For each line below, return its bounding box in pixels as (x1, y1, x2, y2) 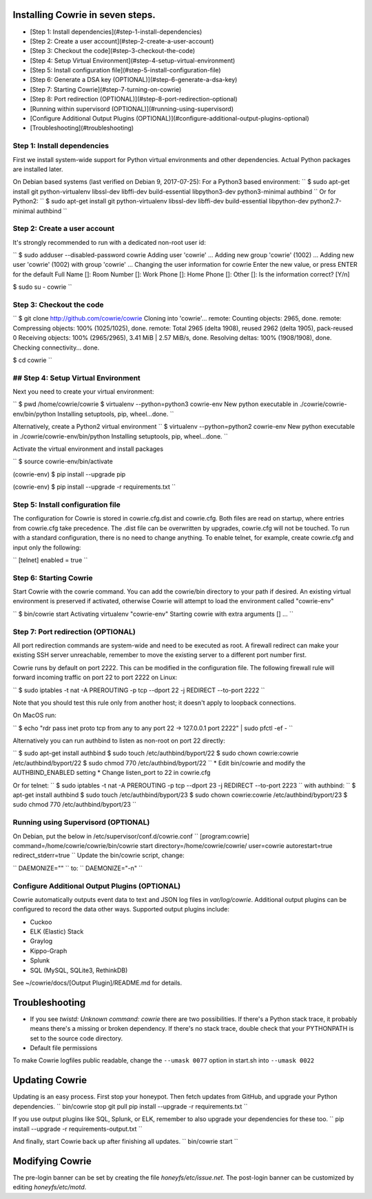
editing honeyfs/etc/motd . (12, 1183, 87, 1191)
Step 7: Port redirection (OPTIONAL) (12, 627, 136, 636)
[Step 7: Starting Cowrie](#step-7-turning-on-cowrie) (30, 85, 182, 93)
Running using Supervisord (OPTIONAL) (12, 818, 150, 827)
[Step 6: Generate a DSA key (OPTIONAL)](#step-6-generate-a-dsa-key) (30, 76, 238, 84)
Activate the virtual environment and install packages (12, 445, 164, 453)
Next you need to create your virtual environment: (12, 387, 154, 396)
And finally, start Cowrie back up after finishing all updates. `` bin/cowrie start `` (12, 1137, 238, 1145)
